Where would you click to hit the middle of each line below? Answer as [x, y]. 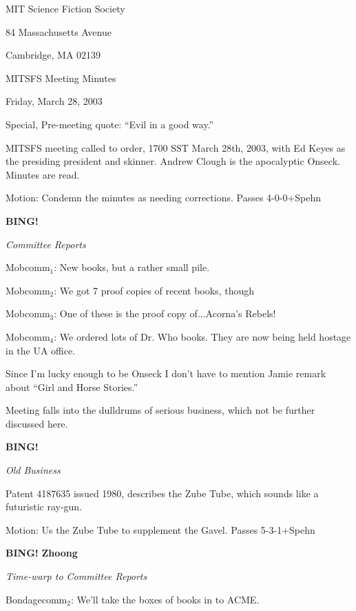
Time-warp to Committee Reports [76, 576]
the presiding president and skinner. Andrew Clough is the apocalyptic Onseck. [173, 161]
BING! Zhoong [42, 553]
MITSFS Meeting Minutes [61, 78]
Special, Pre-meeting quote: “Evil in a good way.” [110, 124]
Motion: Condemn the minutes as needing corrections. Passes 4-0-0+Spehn [164, 198]
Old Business [33, 470]
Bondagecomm [36, 599]
